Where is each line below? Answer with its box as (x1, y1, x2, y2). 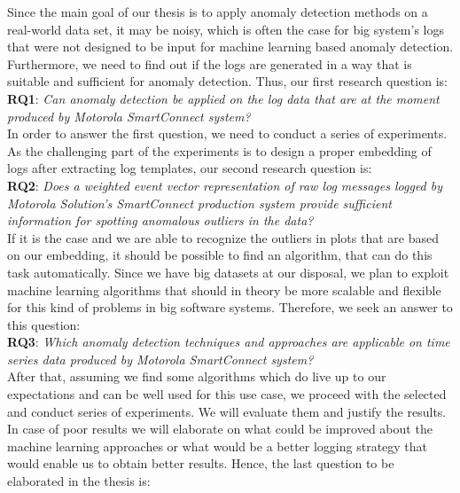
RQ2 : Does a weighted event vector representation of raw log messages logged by (7, 176, 443, 194)
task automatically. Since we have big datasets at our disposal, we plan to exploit (7, 262, 449, 281)
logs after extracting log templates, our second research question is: (7, 159, 372, 177)
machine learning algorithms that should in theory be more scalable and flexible (7, 280, 441, 299)
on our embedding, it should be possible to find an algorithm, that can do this (7, 246, 433, 264)
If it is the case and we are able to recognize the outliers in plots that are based (7, 228, 439, 246)
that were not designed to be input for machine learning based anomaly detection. (7, 37, 454, 56)
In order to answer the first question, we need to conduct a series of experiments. (7, 124, 448, 143)
